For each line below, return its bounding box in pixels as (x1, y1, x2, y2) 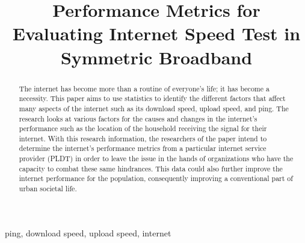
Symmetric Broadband (60, 45, 253, 69)
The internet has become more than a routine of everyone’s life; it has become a (19, 83, 270, 93)
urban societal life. (19, 183, 77, 194)
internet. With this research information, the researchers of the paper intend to (19, 133, 267, 143)
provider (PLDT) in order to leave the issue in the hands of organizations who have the (19, 153, 294, 164)
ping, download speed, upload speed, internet (5, 226, 171, 239)
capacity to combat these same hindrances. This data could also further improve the (19, 163, 283, 173)
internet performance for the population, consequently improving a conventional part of (19, 173, 293, 183)
